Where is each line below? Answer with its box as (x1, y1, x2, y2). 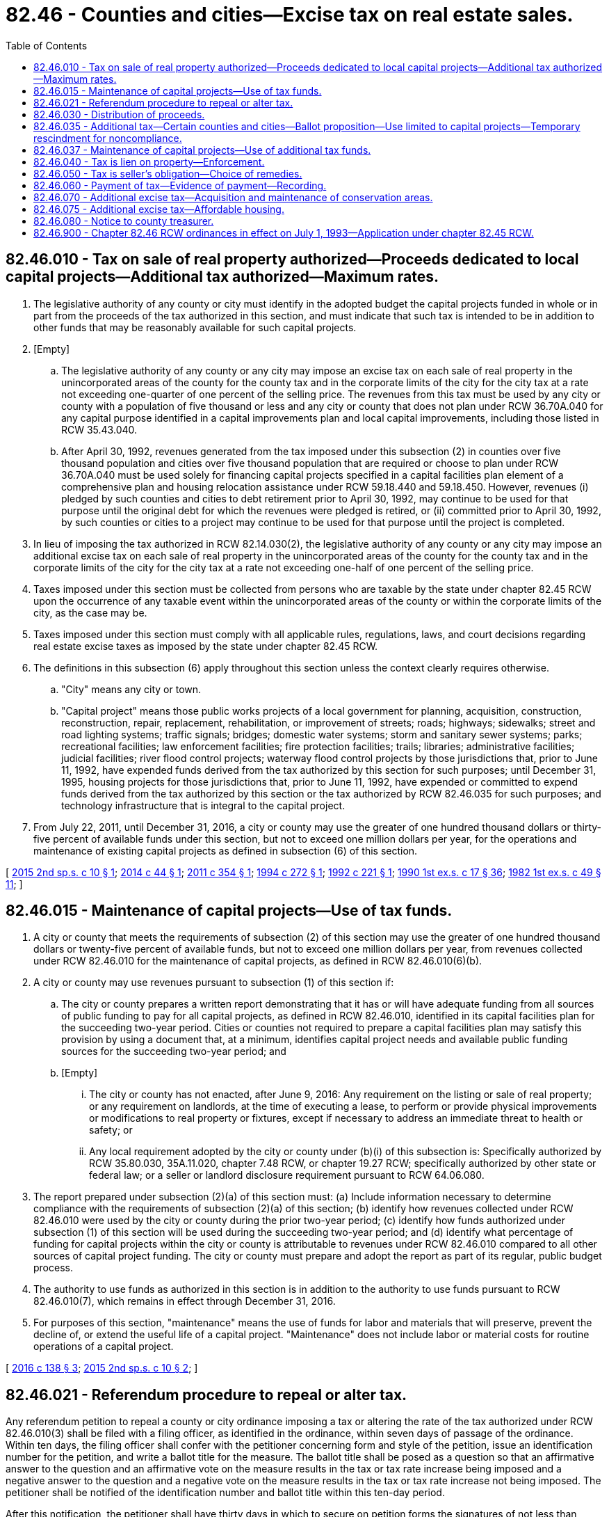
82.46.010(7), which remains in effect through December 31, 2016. (33, 1295, 336, 1308)
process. (33, 1262, 73, 1274)
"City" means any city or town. (61, 683, 202, 695)
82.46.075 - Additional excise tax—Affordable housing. (33, 202, 284, 215)
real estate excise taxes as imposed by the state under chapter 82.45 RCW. (33, 640, 378, 652)
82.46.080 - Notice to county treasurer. (33, 214, 214, 227)
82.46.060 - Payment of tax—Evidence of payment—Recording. (33, 179, 327, 191)
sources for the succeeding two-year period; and (61, 1045, 286, 1058)
